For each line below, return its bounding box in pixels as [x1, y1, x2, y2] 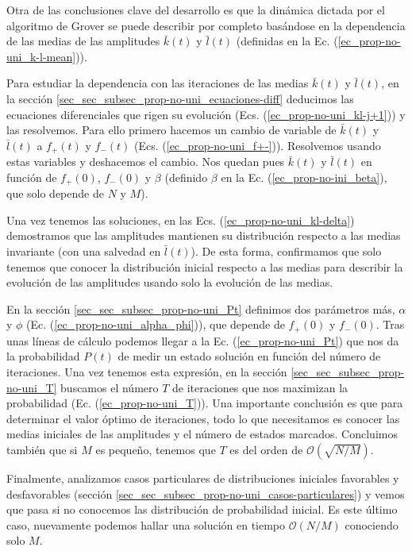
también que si [6, 441, 78, 458]
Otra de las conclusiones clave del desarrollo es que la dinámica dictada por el [6, 2, 385, 17]
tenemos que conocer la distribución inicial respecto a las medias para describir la [6, 258, 403, 275]
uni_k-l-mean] [6, 48, 76, 64]
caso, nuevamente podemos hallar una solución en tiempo [6, 516, 286, 533]
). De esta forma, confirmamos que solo [191, 243, 382, 260]
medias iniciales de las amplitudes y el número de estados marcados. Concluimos [6, 426, 398, 442]
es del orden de [229, 441, 303, 458]
